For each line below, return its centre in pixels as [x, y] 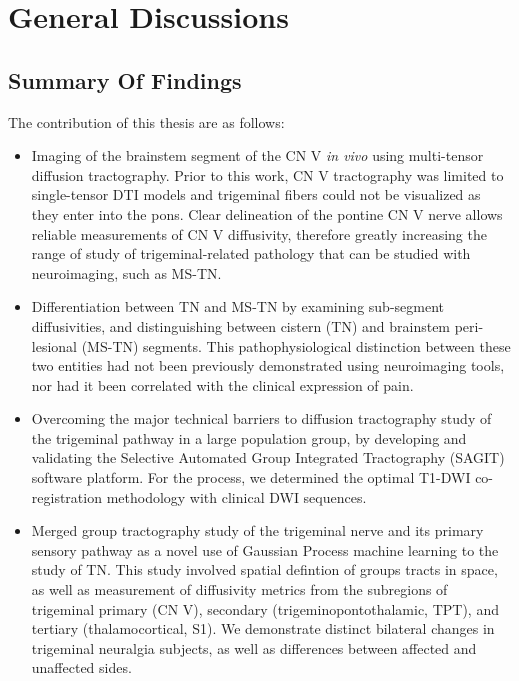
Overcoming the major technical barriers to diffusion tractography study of [261, 418]
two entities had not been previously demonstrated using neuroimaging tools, [268, 365]
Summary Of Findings [125, 79]
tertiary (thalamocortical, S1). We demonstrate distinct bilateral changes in [263, 628]
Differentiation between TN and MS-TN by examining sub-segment [237, 306]
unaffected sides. [81, 667]
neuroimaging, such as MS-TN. [126, 272]
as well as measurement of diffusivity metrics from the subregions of [239, 589]
